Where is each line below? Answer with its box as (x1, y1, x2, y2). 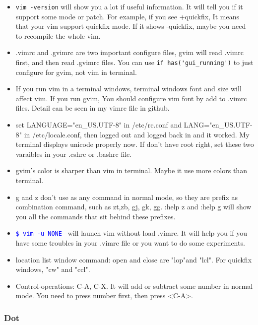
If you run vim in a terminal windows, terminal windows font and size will (15, 83, 242, 94)
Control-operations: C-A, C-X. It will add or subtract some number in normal (15, 280, 253, 291)
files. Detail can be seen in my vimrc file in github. (15, 103, 170, 113)
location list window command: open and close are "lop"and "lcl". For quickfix (15, 254, 252, 264)
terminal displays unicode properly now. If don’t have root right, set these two (15, 139, 254, 149)
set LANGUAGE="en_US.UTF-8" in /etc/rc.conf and (15, 120, 182, 130)
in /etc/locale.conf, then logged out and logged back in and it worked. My (24, 129, 250, 139)
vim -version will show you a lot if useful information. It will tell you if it (15, 1, 243, 11)
